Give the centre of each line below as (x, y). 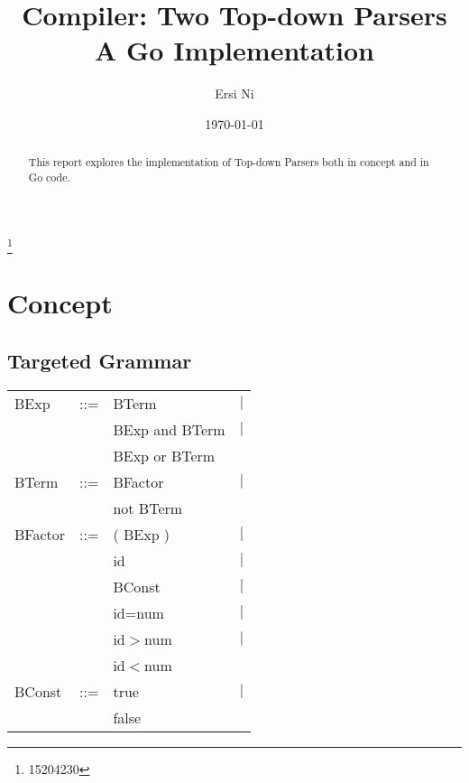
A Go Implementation (234, 50)
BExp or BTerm (164, 455)
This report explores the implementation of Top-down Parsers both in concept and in (229, 162)
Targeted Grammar (100, 360)
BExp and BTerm (169, 429)
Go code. (49, 177)
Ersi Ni (234, 93)
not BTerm (148, 508)
